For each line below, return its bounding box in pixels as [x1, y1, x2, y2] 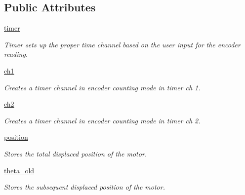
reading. [4, 49, 28, 59]
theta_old [4, 165, 35, 175]
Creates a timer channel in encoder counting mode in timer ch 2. [4, 115, 201, 125]
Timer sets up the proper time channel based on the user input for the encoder [4, 39, 241, 49]
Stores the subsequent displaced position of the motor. [4, 182, 165, 192]
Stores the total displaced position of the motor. [4, 148, 147, 158]
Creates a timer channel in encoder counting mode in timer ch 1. [4, 82, 201, 92]
